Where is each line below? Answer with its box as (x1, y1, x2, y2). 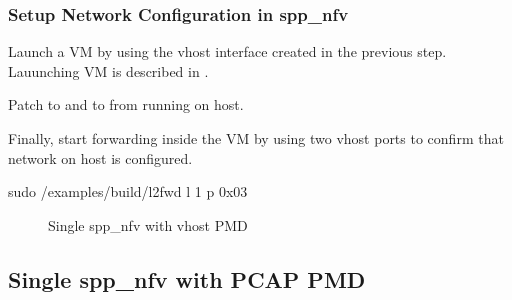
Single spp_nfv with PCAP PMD (8, 263, 366, 294)
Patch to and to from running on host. (8, 94, 244, 115)
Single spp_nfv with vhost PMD (48, 214, 248, 235)
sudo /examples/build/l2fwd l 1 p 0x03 (8, 181, 248, 202)
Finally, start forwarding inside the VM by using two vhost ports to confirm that (8, 128, 504, 148)
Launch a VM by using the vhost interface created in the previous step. (8, 41, 447, 62)
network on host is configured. (8, 147, 193, 168)
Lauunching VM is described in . (8, 60, 209, 81)
